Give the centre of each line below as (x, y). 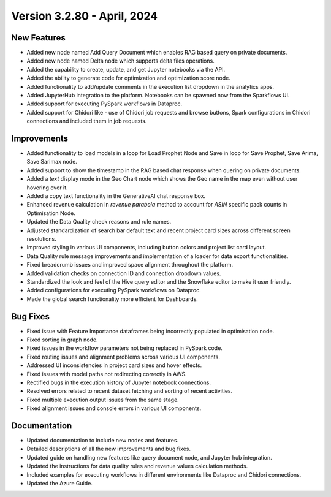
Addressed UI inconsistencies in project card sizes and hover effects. (114, 365)
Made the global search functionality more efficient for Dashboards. (112, 299)
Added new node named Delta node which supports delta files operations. (120, 61)
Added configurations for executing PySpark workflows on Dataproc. (114, 290)
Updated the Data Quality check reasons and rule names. (99, 222)
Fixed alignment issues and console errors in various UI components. (114, 408)
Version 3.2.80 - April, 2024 (85, 16)
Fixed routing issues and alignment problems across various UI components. (123, 357)
